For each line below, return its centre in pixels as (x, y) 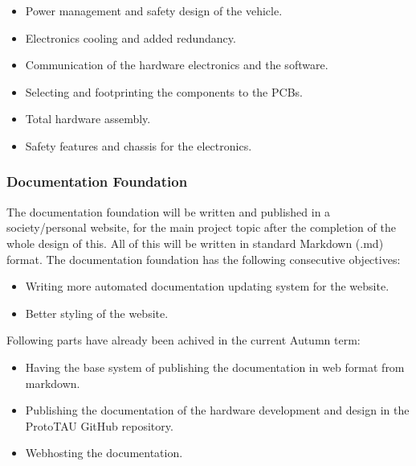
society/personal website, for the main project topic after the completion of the (201, 227)
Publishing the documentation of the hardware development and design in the (217, 410)
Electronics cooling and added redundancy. (131, 37)
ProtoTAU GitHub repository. (99, 425)
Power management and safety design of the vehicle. (154, 10)
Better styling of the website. (97, 313)
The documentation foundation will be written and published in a (169, 211)
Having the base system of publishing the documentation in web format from (215, 367)
